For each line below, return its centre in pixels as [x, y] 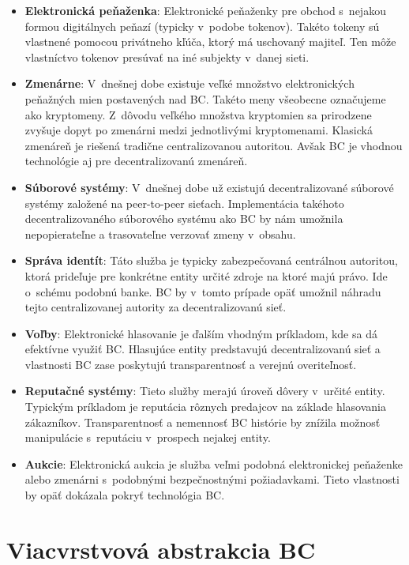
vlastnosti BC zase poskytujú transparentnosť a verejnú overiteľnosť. [191, 364]
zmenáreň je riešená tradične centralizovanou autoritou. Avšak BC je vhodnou [214, 145]
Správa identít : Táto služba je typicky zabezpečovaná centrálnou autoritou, [211, 260]
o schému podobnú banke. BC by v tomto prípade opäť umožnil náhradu [203, 291]
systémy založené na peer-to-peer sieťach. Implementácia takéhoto [184, 203]
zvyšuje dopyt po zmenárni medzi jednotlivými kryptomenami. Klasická [199, 130]
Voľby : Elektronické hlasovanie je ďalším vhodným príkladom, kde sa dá [201, 333]
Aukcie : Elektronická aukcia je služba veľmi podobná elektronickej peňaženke [214, 463]
